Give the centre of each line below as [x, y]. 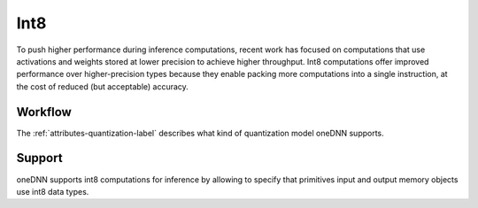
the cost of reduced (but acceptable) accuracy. [103, 86]
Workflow [44, 112]
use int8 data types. [53, 191]
